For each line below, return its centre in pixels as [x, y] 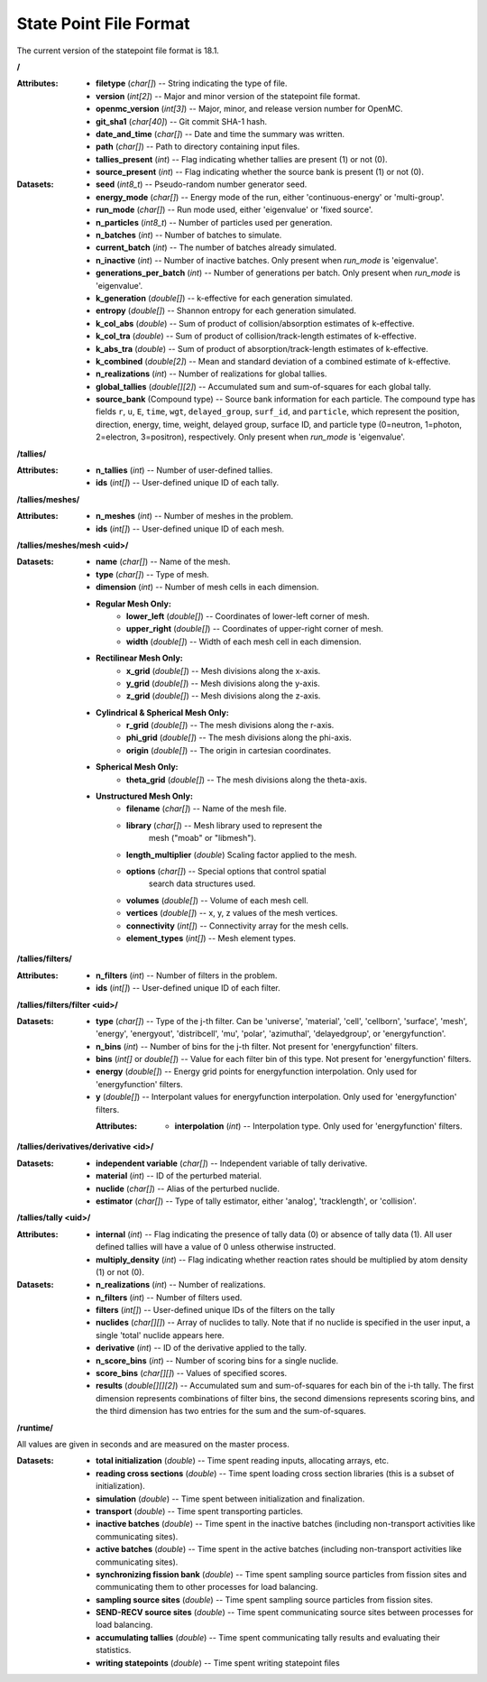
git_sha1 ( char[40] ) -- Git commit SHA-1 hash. [182, 121]
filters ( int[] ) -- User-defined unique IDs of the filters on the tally [216, 1310]
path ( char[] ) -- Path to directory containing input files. [198, 147]
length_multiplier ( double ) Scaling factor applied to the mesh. [242, 855]
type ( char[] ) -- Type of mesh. [152, 574]
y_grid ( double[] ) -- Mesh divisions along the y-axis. [223, 683]
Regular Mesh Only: [133, 604]
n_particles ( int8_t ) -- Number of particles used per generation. [214, 222]
